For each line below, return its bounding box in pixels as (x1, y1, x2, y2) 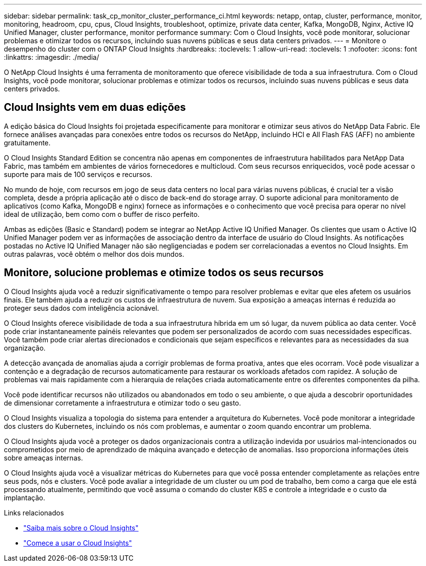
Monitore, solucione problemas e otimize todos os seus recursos (4, 266, 324, 279)
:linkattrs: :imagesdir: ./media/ (4, 53, 99, 61)
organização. (4, 343, 46, 352)
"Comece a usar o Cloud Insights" (23, 538, 132, 547)
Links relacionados (4, 508, 64, 517)
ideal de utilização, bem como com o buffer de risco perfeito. (4, 210, 200, 218)
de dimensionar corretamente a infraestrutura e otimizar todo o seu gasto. (4, 398, 241, 407)
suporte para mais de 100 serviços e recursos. (4, 170, 153, 178)
